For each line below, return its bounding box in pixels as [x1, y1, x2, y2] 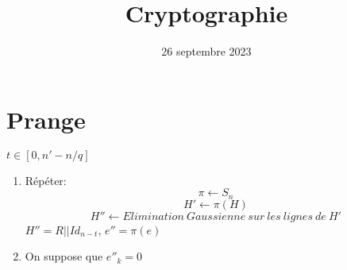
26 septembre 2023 [161, 43, 252, 60]
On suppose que [25, 248, 103, 264]
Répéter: [25, 172, 67, 188]
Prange [6, 102, 86, 135]
